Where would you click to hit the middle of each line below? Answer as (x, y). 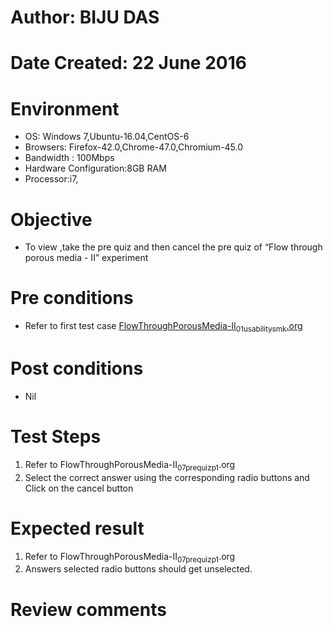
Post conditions (77, 368)
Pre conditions (72, 298)
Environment (65, 108)
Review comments (88, 609)
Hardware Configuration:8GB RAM (95, 168)
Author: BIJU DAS (85, 17)
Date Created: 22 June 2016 (128, 63)
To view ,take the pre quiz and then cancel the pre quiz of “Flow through (173, 247)
